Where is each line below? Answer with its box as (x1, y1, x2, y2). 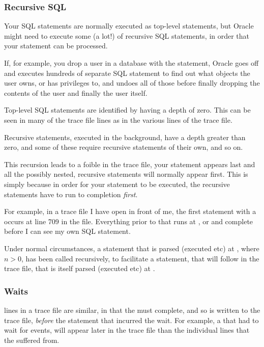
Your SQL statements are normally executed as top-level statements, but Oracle (4, 20, 254, 31)
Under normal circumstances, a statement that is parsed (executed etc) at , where (4, 243, 259, 253)
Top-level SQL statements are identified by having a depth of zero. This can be (4, 104, 251, 115)
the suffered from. (4, 334, 60, 345)
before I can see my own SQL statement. (4, 226, 131, 236)
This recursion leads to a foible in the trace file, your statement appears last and (4, 158, 255, 169)
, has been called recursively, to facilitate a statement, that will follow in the (21, 253, 259, 263)
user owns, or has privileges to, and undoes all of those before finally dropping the (4, 77, 260, 88)
